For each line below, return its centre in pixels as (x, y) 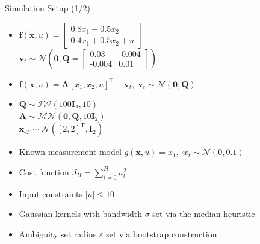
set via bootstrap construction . (164, 233)
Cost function (44, 172)
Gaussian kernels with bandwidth (80, 214)
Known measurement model (70, 152)
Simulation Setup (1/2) (48, 8)
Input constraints (51, 193)
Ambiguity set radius (58, 233)
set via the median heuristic (204, 214)
